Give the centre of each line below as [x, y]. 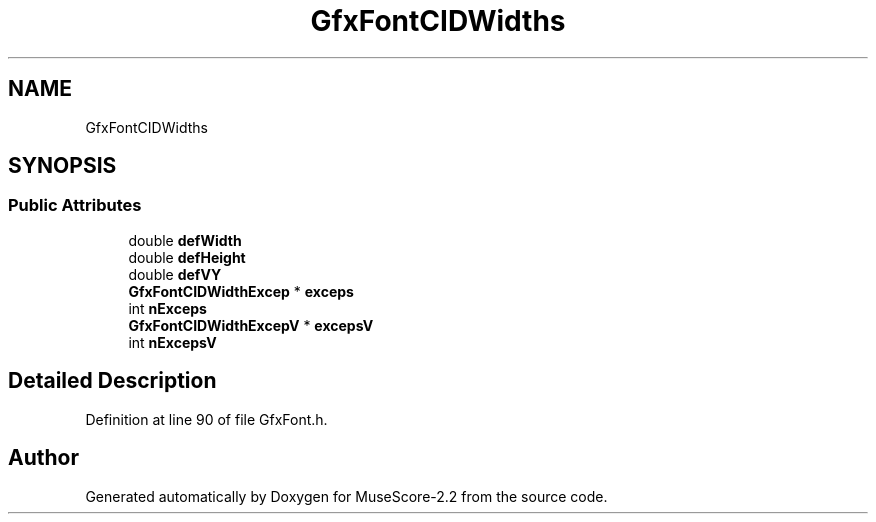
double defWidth [185, 240]
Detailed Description [112, 381]
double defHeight [187, 257]
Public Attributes [75, 205]
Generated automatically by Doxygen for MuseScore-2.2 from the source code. [346, 496]
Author [43, 458]
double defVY [175, 274]
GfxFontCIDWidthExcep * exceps [241, 291]
